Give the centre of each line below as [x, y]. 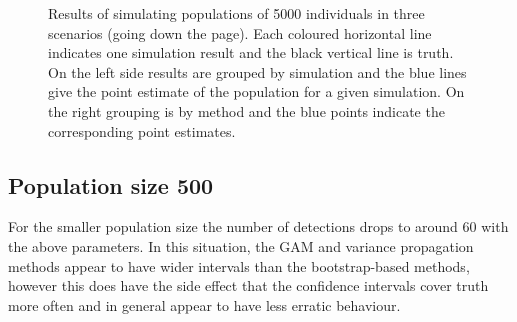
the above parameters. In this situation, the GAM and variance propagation [241, 245]
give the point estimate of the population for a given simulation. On [256, 91]
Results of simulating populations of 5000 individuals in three [236, 13]
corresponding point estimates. [142, 130]
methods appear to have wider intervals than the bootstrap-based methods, [239, 265]
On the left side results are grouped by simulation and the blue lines [257, 71]
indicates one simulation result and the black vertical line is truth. [251, 52]
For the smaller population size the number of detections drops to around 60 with [258, 226]
